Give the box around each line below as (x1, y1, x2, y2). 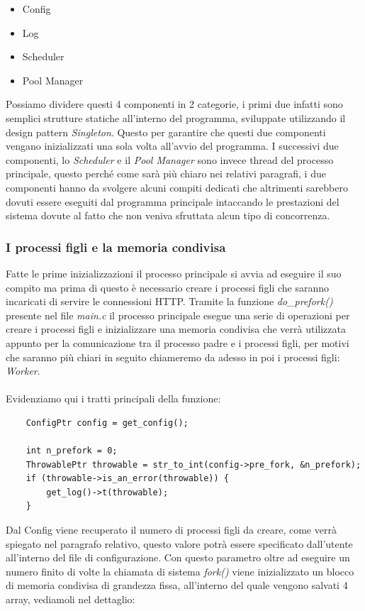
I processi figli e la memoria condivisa (6, 238, 226, 255)
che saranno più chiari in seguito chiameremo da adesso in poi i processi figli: (6, 349, 340, 364)
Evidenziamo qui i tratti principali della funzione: (6, 391, 221, 406)
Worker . (6, 363, 40, 378)
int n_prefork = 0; (26, 446, 118, 456)
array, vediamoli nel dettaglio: (6, 592, 135, 606)
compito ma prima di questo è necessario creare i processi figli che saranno (6, 280, 330, 295)
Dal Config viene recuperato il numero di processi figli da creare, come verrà (6, 522, 337, 537)
